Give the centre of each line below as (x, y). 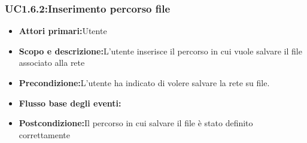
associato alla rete (52, 63)
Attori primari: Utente (63, 31)
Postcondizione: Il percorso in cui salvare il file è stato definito (136, 123)
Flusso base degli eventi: (70, 103)
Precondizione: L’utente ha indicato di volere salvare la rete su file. (144, 83)
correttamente (45, 134)
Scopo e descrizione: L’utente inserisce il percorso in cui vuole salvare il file (160, 51)
